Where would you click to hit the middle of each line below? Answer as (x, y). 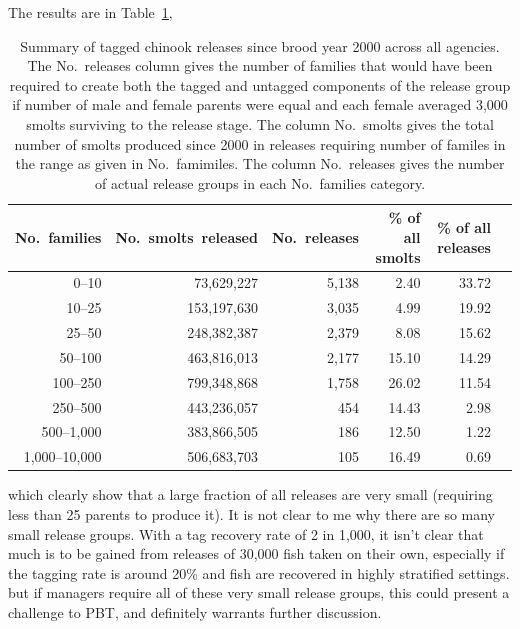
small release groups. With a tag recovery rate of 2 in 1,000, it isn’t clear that (246, 533)
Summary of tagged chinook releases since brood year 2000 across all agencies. (260, 45)
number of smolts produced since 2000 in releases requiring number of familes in (260, 143)
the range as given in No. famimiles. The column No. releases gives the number (260, 163)
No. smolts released (186, 236)
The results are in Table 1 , (90, 12)
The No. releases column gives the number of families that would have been (260, 65)
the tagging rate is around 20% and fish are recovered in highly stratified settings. (259, 572)
